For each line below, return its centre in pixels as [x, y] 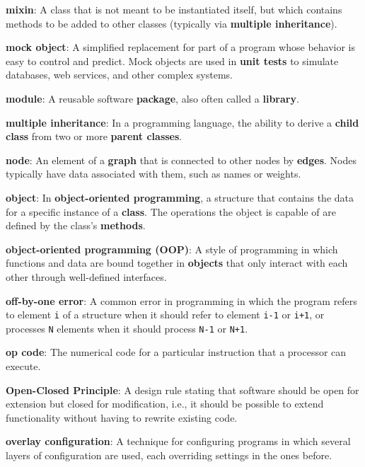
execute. [23, 366]
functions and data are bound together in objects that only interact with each [177, 263]
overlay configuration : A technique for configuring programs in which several [178, 441]
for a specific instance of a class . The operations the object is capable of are [171, 211]
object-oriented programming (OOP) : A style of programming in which [172, 249]
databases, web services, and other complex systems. [120, 75]
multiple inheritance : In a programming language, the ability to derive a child [182, 122]
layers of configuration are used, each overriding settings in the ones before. [169, 455]
